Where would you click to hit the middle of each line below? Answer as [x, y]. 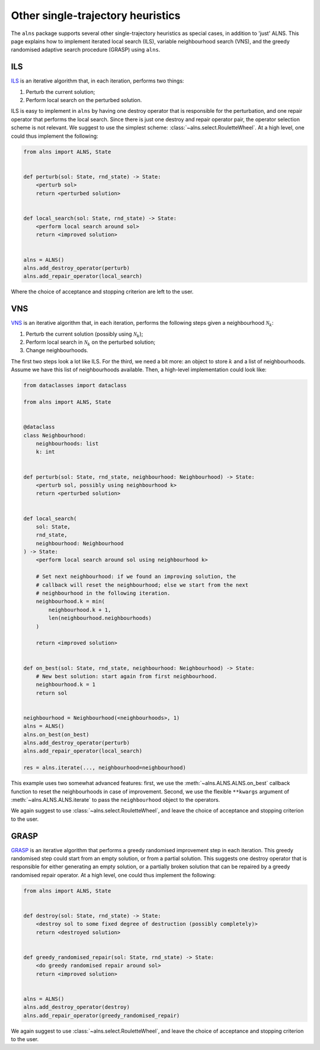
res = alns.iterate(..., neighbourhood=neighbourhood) [105, 768]
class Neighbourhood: [55, 435]
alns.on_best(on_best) [56, 734]
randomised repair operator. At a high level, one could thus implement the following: [113, 875]
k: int [45, 452]
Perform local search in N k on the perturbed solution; [91, 343]
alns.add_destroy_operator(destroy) [77, 1007]
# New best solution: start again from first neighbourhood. [127, 676]
